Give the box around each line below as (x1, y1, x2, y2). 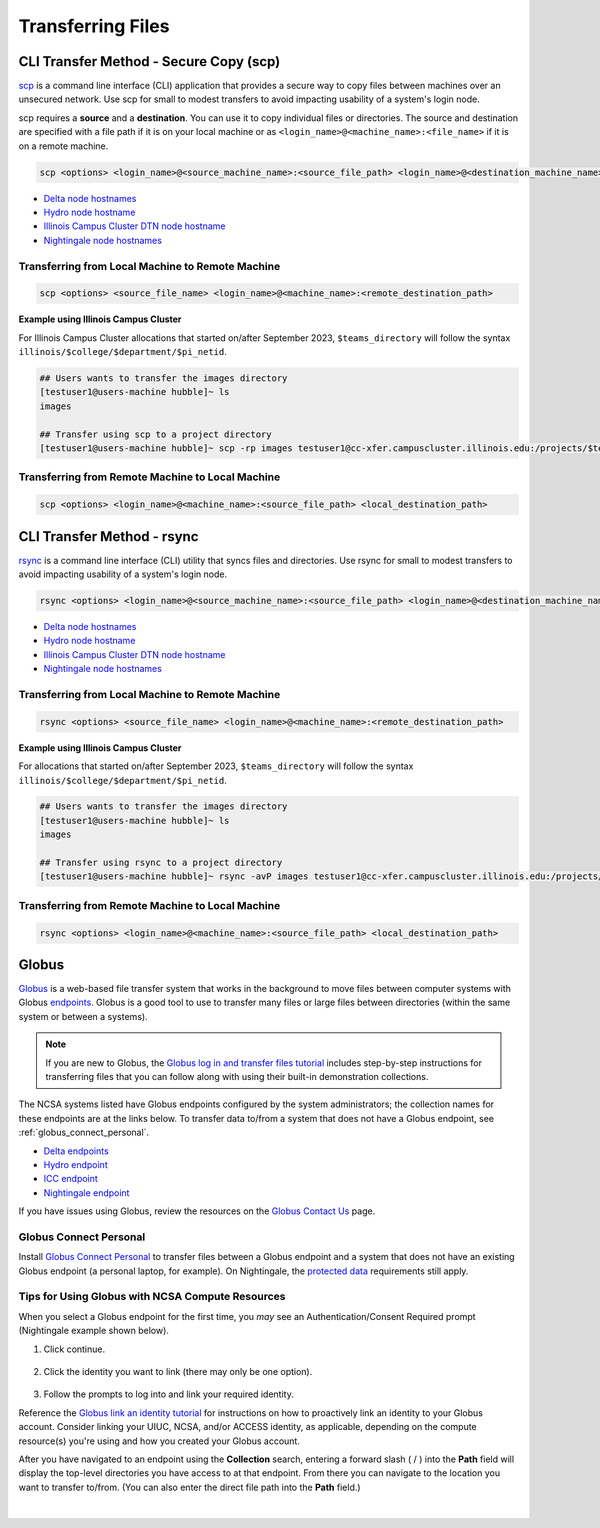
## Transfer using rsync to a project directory (39, 857, 283, 869)
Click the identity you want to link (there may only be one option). (43, 1366, 313, 1377)
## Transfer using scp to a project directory (39, 428, 272, 440)
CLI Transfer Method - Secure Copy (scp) (18, 53, 281, 70)
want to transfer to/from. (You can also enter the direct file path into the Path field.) (18, 1481, 361, 1493)
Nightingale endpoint (43, 1186, 130, 1199)
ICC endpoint (43, 1173, 99, 1185)
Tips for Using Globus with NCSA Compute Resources (18, 1290, 286, 1304)
